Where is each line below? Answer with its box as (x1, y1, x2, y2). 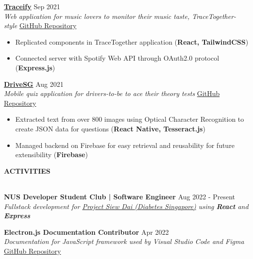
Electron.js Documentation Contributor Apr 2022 (4, 227, 169, 237)
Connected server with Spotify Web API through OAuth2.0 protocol (15, 53, 219, 63)
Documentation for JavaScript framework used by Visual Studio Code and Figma (4, 236, 244, 246)
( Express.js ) (15, 62, 55, 72)
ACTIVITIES (4, 165, 51, 176)
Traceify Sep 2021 (4, 1, 60, 11)
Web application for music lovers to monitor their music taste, (4, 11, 190, 21)
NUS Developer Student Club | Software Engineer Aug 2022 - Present (4, 191, 236, 201)
